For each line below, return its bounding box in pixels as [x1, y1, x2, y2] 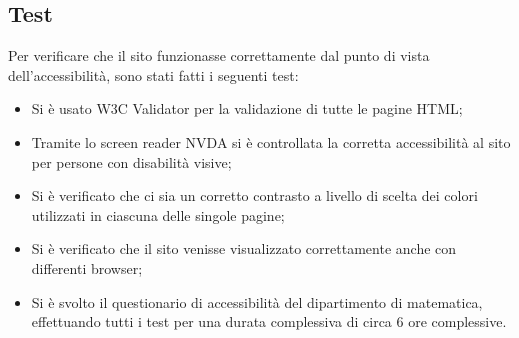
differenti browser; [31, 257, 143, 278]
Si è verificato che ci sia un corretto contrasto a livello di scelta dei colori [31, 185, 478, 206]
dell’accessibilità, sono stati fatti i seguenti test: [8, 64, 299, 85]
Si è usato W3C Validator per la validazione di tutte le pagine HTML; [31, 98, 463, 119]
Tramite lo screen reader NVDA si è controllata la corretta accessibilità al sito [31, 131, 511, 152]
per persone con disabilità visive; [31, 151, 232, 172]
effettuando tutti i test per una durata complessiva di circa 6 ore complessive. [31, 311, 507, 332]
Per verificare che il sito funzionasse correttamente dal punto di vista [8, 45, 430, 66]
